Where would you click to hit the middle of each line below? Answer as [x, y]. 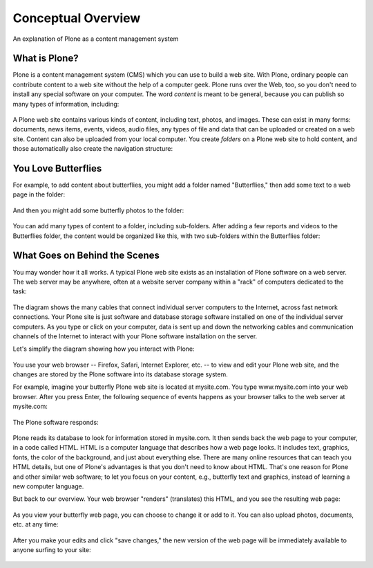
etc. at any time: [36, 524]
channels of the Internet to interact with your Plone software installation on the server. [135, 336]
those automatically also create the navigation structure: [93, 149]
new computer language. [48, 486]
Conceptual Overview [77, 18]
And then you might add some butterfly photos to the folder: [98, 210]
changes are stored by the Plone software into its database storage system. [120, 374]
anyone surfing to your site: [52, 549]
